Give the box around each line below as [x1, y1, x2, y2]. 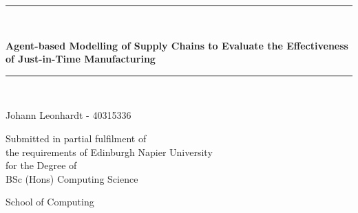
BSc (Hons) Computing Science [6, 171, 138, 186]
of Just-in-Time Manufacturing [6, 52, 156, 66]
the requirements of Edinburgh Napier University [6, 144, 213, 159]
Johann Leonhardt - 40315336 [6, 108, 131, 122]
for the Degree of [6, 158, 77, 172]
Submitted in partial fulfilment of [6, 131, 147, 145]
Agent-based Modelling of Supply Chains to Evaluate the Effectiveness [6, 38, 348, 52]
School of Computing [6, 194, 94, 209]
